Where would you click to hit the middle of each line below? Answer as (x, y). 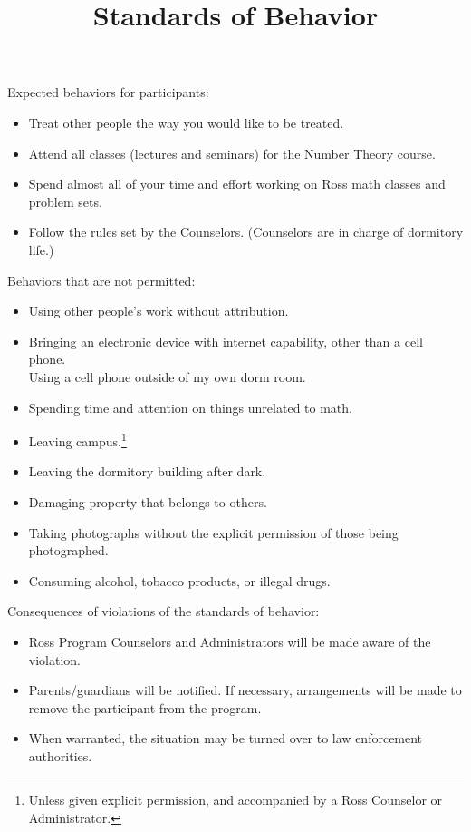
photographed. (68, 550)
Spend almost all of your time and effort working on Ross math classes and (237, 184)
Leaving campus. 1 (77, 440)
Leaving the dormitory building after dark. (147, 471)
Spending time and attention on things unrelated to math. (190, 407)
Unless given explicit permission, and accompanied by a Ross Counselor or (235, 800)
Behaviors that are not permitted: (101, 280)
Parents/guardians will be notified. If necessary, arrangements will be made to (245, 690)
